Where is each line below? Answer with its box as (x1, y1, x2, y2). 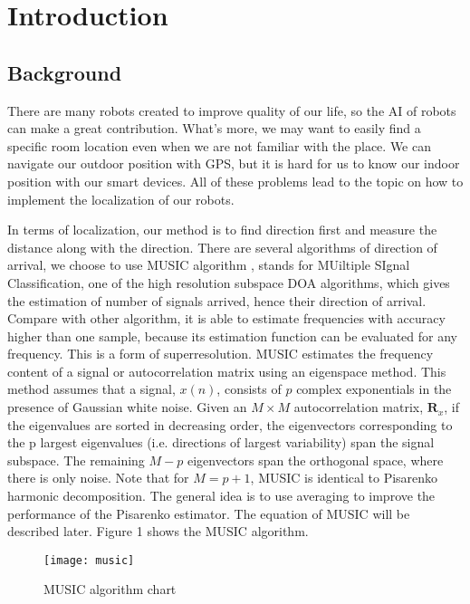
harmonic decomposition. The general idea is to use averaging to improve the (7, 486, 436, 505)
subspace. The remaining (7, 450, 145, 469)
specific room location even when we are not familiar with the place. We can (7, 136, 431, 155)
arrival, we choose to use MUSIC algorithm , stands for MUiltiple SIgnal (7, 255, 410, 274)
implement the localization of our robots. (7, 189, 235, 208)
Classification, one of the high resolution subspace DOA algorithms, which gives (7, 273, 450, 292)
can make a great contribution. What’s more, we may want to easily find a (7, 119, 421, 138)
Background (7, 58, 122, 86)
